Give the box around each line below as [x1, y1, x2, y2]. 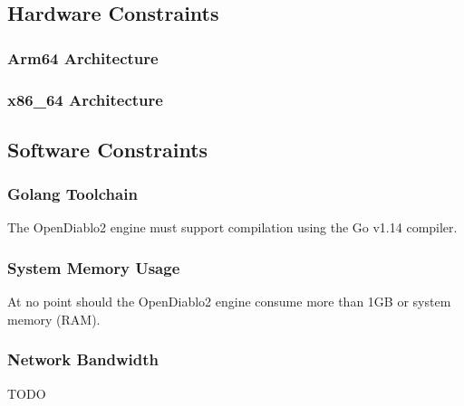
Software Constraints [7, 135, 208, 163]
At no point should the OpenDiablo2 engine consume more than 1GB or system [7, 292, 451, 311]
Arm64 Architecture [7, 46, 159, 69]
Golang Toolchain [7, 183, 138, 205]
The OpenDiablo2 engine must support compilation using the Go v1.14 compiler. [7, 218, 458, 237]
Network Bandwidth [7, 348, 159, 371]
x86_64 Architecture [7, 88, 163, 110]
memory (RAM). [7, 309, 101, 328]
